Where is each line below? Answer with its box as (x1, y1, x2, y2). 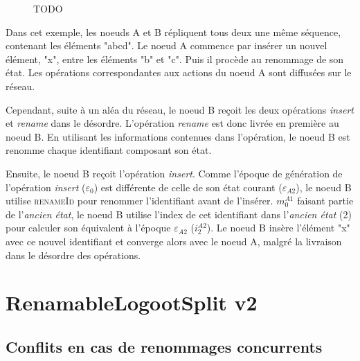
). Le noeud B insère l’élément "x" (206, 220, 350, 235)
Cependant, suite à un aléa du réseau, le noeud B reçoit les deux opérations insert (6, 102, 354, 116)
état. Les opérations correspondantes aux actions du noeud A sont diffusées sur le (6, 65, 352, 80)
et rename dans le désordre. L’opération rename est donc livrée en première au (6, 116, 339, 130)
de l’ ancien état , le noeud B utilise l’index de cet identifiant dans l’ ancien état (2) (6, 206, 352, 221)
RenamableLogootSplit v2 (6, 288, 258, 317)
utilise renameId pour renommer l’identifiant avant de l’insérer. (6, 193, 273, 208)
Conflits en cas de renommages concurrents (6, 335, 323, 357)
